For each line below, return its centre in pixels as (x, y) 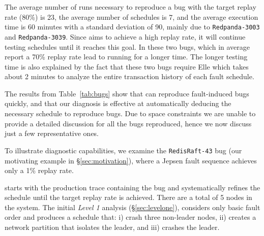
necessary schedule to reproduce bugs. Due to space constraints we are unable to (130, 113)
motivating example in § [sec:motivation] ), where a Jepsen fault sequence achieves (131, 160)
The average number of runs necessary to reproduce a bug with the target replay (130, 7)
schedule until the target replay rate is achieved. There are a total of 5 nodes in (128, 197)
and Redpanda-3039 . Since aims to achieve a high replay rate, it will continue (125, 36)
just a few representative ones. (52, 133)
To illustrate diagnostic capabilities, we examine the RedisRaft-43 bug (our (123, 150)
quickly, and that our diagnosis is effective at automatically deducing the (118, 103)
